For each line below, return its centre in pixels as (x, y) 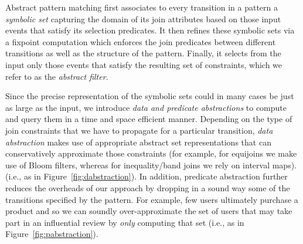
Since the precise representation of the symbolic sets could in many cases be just (150, 96)
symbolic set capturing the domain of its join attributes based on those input (143, 18)
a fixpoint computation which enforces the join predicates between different (141, 41)
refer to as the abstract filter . (57, 76)
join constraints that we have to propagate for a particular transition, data (139, 130)
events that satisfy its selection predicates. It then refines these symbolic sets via (150, 30)
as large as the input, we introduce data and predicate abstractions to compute (146, 107)
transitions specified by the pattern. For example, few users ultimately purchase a (152, 199)
